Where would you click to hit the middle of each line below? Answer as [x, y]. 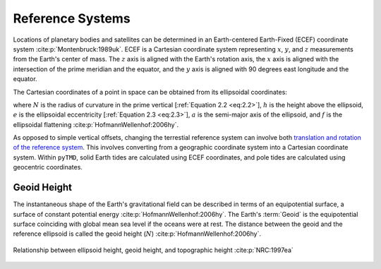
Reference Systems [72, 18]
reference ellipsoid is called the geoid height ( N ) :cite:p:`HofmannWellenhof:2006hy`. [137, 234]
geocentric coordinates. [48, 167]
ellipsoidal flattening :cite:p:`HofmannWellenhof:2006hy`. [96, 124]
